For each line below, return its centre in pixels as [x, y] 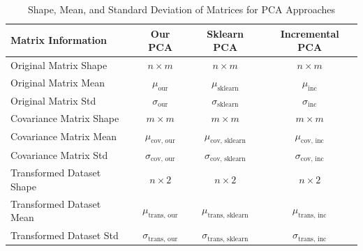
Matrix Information [59, 40]
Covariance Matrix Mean [64, 136]
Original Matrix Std [53, 100]
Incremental [310, 33]
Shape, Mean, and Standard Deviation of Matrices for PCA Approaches [181, 9]
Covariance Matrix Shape [65, 117]
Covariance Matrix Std [59, 155]
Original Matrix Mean [58, 83]
